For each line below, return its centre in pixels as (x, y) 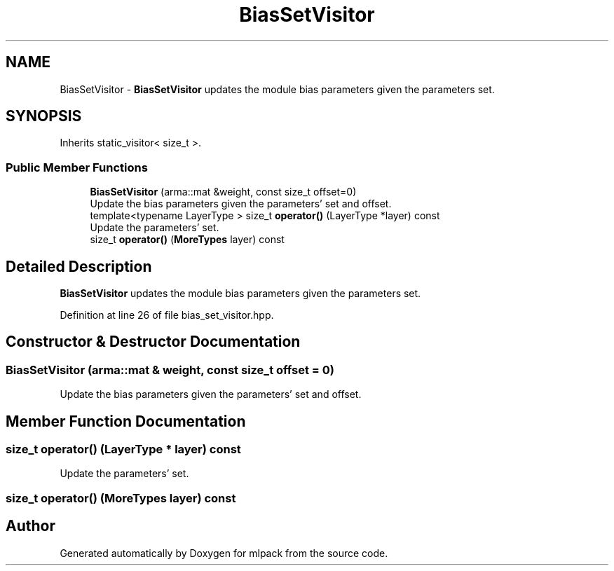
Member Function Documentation (126, 421)
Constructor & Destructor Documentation (153, 342)
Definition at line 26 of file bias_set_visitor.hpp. (167, 315)
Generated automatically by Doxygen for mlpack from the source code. (224, 553)
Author (30, 526)
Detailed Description (79, 266)
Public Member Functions (77, 167)
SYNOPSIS (44, 116)
